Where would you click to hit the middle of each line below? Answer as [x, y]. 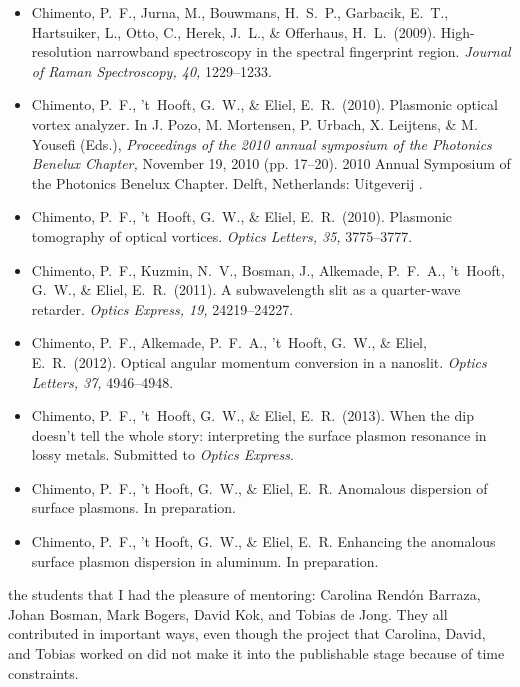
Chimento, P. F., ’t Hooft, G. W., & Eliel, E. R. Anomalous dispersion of [259, 487]
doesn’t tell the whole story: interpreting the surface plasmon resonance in [259, 434]
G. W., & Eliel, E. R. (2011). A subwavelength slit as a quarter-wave [246, 289]
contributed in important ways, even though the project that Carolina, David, [247, 633]
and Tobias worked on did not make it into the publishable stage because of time [256, 653]
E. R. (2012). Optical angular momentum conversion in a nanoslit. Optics [259, 361]
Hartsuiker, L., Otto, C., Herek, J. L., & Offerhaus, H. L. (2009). [234, 31]
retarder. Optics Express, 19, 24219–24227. [162, 308]
